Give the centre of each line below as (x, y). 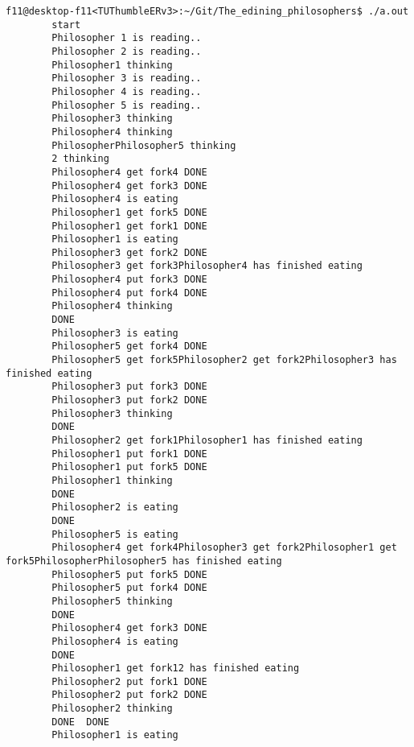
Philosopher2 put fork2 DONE (129, 695)
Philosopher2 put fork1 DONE (129, 681)
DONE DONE (80, 722)
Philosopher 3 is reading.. (127, 78)
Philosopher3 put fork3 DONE (129, 387)
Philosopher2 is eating (115, 508)
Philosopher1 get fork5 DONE (129, 212)
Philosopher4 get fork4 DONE (129, 172)
